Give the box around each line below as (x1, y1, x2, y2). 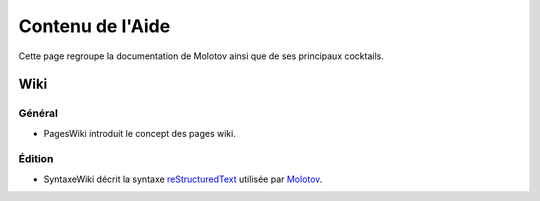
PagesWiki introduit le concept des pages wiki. (43, 127, 237, 139)
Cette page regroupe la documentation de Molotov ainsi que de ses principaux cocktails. (18, 50, 385, 62)
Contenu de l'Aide (18, 15, 171, 37)
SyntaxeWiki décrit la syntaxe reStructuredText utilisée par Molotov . (43, 173, 323, 185)
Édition (18, 152, 54, 166)
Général (18, 106, 59, 120)
